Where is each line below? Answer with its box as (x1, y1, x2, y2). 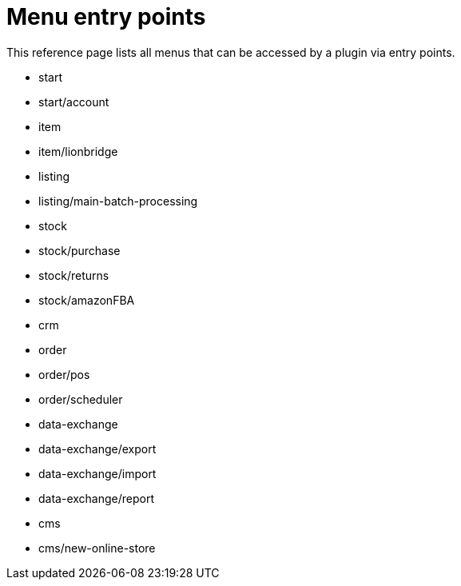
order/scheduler (38, 392, 123, 406)
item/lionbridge (38, 144, 118, 158)
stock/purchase (38, 243, 121, 257)
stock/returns (38, 268, 109, 282)
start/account (38, 94, 109, 109)
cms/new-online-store (38, 540, 156, 555)
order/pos (38, 367, 90, 381)
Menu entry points (6, 3, 206, 30)
